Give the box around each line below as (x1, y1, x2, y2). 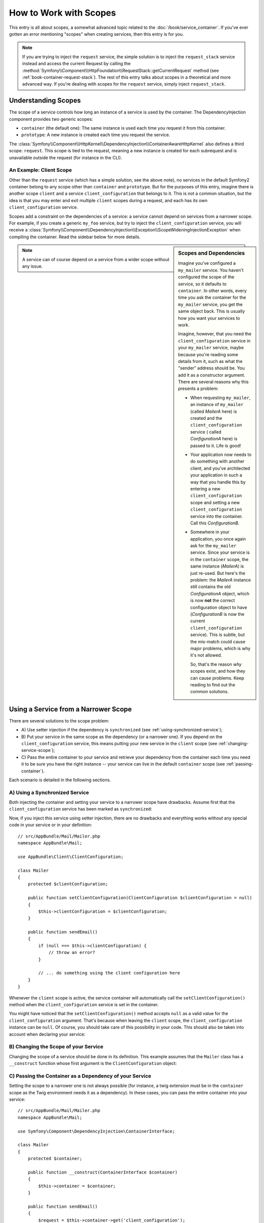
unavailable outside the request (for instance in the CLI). (9, 155, 122, 160)
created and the (190, 415, 222, 421)
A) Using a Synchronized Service (9, 789, 89, 796)
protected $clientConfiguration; (27, 881, 109, 887)
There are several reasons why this (178, 379, 249, 385)
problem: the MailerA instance (190, 577, 251, 583)
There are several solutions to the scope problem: (9, 718, 110, 724)
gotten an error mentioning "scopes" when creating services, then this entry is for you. (9, 31, 184, 37)
